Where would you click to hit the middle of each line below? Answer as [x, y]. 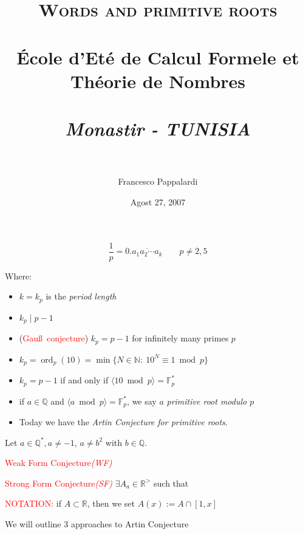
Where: [18, 276]
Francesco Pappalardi [158, 181]
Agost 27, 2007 [158, 202]
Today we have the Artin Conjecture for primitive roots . [123, 422]
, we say [142, 401]
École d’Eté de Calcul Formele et [158, 57]
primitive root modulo [207, 401]
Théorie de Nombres [158, 80]
